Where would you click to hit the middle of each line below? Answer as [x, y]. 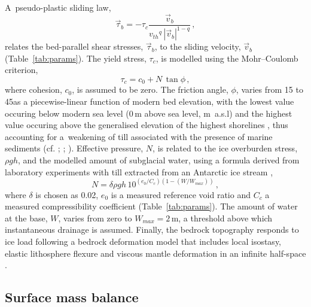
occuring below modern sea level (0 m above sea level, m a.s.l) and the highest [149, 113]
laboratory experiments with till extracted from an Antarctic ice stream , [139, 171]
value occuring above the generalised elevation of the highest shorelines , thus [147, 125]
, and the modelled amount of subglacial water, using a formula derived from [159, 160]
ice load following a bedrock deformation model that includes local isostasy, [143, 241]
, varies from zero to [95, 218]
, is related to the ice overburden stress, [225, 148]
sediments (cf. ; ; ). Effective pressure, [74, 148]
